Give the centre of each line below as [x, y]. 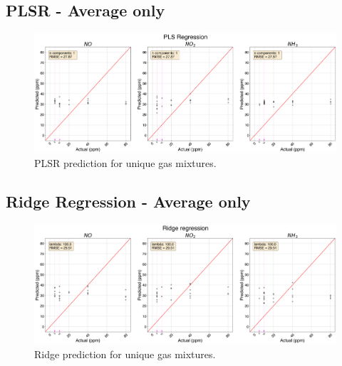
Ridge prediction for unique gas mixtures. [125, 354]
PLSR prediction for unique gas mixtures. [125, 163]
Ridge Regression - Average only [128, 201]
